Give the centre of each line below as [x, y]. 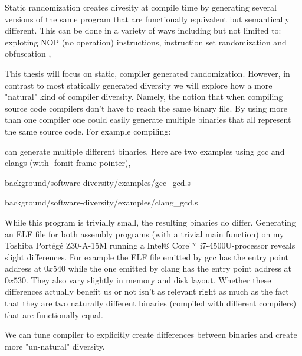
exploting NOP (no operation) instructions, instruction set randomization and [146, 42]
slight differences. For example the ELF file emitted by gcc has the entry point [147, 257]
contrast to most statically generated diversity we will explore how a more [139, 85]
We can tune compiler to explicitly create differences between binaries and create [151, 334]
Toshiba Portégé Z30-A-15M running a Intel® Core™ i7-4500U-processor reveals [150, 245]
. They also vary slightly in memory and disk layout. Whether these [149, 280]
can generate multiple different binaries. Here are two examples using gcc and [145, 151]
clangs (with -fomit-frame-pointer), [68, 163]
